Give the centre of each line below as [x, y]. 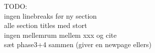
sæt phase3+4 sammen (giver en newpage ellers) [78, 44]
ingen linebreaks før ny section [51, 15]
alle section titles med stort [46, 25]
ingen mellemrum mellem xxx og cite [60, 35]
